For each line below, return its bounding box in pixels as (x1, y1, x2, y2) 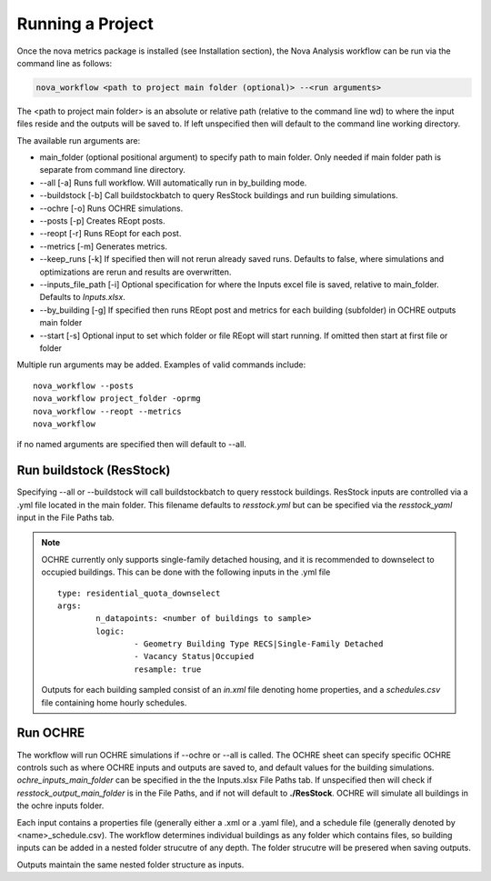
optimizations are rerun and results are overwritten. (39, 266, 232, 277)
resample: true (133, 664, 202, 675)
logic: (95, 626, 125, 636)
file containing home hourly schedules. (41, 696, 187, 708)
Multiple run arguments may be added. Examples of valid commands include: (16, 359, 306, 370)
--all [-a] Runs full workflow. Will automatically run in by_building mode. (39, 177, 307, 188)
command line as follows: (16, 57, 113, 68)
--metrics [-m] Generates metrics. (39, 241, 168, 252)
